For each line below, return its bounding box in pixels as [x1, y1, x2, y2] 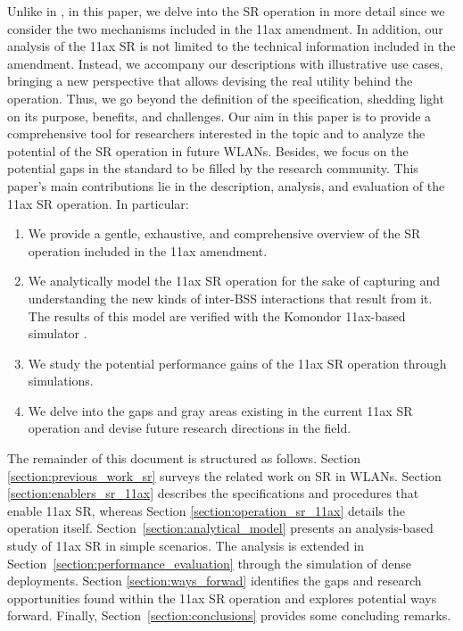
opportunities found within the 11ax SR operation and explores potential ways [7, 588, 437, 607]
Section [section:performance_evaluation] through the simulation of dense [7, 553, 412, 572]
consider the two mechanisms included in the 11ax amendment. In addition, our [7, 19, 443, 37]
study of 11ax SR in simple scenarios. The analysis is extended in [7, 536, 365, 555]
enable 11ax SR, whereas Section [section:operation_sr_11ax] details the [7, 501, 405, 519]
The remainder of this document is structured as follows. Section [7, 449, 361, 468]
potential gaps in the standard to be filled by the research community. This [7, 159, 418, 178]
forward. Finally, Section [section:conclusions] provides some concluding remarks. [7, 606, 451, 625]
